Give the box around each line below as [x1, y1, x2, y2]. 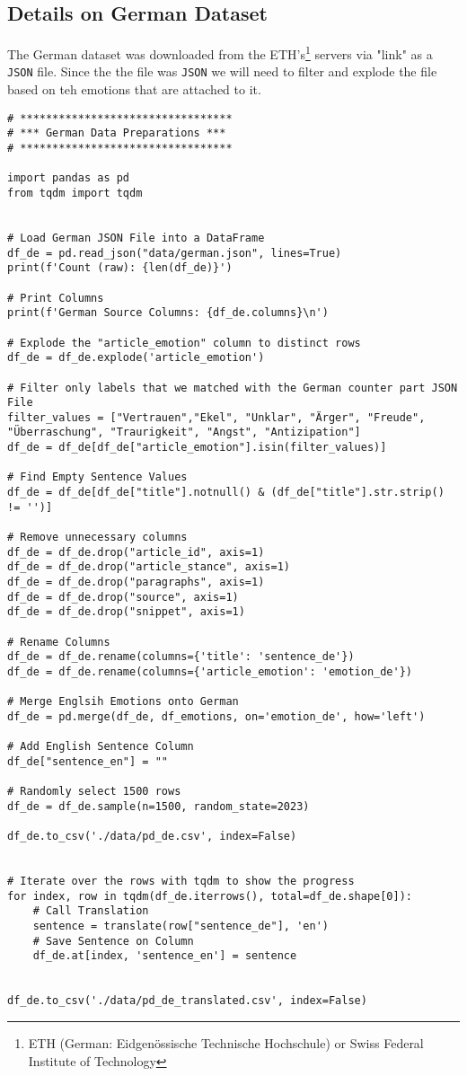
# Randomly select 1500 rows [7, 785, 181, 798]
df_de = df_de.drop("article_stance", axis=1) [7, 560, 290, 574]
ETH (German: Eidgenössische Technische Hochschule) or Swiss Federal [28, 1034, 424, 1053]
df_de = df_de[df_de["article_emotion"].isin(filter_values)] [7, 441, 387, 454]
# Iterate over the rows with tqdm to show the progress [7, 875, 355, 888]
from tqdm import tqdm [7, 186, 143, 199]
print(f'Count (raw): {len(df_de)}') [7, 261, 233, 275]
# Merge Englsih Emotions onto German [7, 695, 239, 709]
